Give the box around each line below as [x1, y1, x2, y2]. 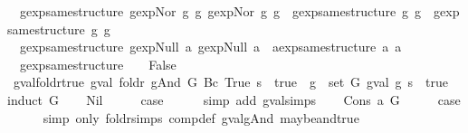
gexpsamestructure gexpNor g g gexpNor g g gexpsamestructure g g [19, 2, 422, 20]
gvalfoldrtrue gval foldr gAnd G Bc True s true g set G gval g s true [13, 72, 449, 91]
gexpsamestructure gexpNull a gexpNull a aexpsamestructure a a [19, 37, 402, 56]
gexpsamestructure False [19, 54, 177, 73]
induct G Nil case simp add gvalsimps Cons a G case [7, 90, 461, 109]
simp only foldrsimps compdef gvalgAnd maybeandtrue [43, 108, 359, 127]
